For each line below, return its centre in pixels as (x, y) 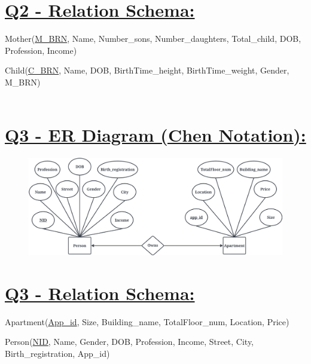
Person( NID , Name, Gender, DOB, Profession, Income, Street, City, (129, 342)
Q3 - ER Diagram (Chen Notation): (155, 135)
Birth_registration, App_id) (57, 353)
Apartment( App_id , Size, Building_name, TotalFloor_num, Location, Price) (147, 321)
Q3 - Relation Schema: (100, 293)
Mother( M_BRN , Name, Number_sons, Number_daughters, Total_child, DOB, (153, 39)
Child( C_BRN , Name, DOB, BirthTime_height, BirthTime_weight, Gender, (147, 70)
